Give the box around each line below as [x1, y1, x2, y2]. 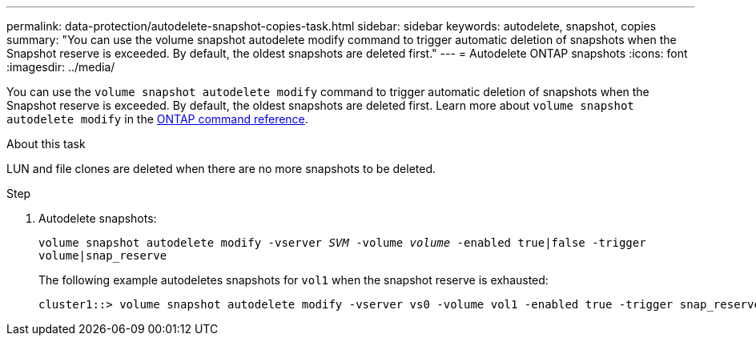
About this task [6, 137, 86, 151]
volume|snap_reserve [38, 249, 167, 262]
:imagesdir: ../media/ [6, 60, 115, 74]
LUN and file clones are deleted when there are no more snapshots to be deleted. [6, 162, 436, 175]
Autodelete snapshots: [38, 211, 157, 225]
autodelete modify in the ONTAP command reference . [6, 112, 308, 126]
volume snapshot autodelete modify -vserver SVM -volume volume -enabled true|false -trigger [38, 236, 646, 249]
